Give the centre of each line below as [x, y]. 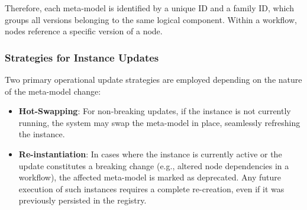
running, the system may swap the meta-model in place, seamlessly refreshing [159, 122]
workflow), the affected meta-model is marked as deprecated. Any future [150, 177]
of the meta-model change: [53, 91]
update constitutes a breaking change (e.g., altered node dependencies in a [154, 165]
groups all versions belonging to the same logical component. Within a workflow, [151, 19]
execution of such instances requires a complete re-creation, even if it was [151, 188]
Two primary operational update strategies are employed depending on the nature [153, 79]
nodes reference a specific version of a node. [84, 31]
